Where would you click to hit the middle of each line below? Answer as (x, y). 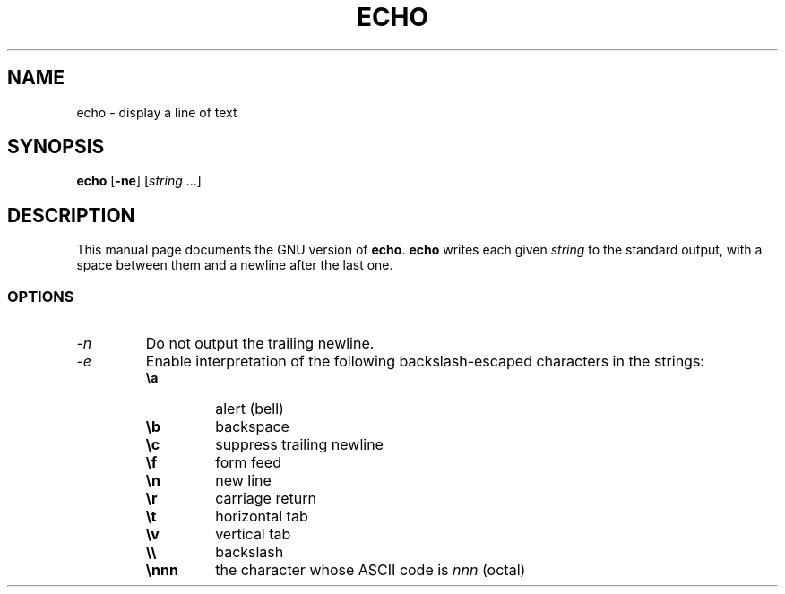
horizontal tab (262, 517)
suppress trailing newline (299, 445)
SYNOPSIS (56, 147)
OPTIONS (41, 296)
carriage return (266, 499)
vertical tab (253, 534)
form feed (248, 463)
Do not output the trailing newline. (260, 344)
